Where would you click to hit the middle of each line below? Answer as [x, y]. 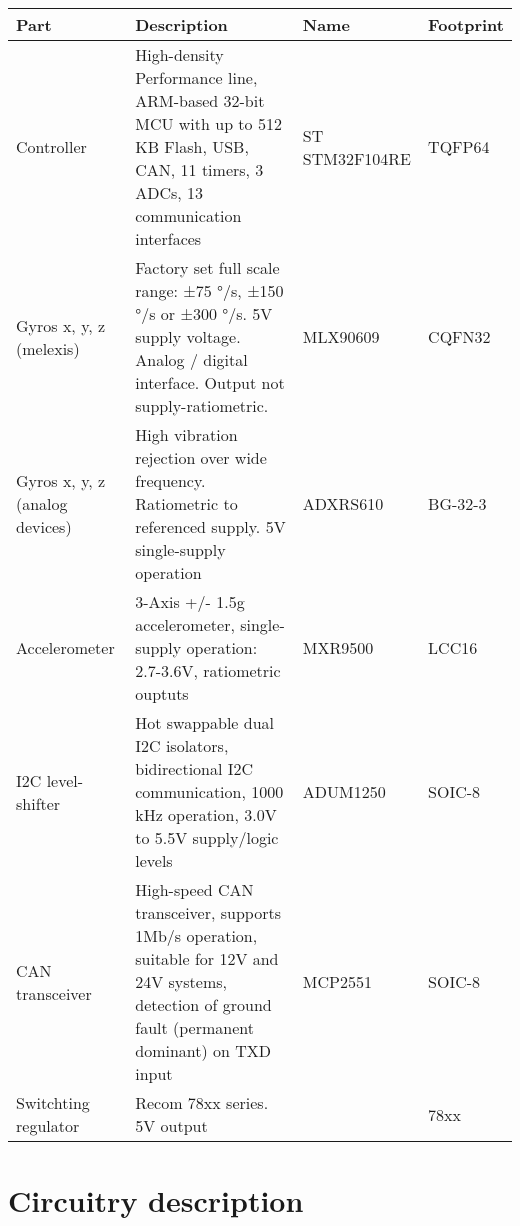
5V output [171, 1125]
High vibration [186, 434]
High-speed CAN [194, 889]
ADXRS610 [343, 503]
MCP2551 [337, 981]
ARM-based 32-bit [200, 100]
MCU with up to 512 [208, 123]
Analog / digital [191, 359]
